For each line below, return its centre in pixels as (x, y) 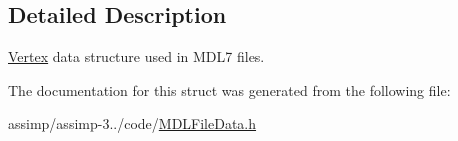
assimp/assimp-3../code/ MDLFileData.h (132, 123)
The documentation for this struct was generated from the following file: (229, 89)
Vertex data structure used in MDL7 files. (136, 56)
